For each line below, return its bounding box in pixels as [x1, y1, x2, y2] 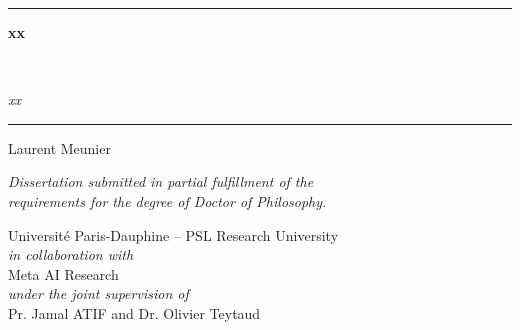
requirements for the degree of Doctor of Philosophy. [8, 190, 327, 211]
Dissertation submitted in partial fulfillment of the [8, 171, 314, 192]
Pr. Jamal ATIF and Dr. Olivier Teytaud [8, 302, 261, 323]
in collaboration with [8, 244, 134, 265]
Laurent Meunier [8, 137, 111, 158]
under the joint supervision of [8, 283, 189, 304]
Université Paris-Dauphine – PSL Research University [8, 224, 339, 245]
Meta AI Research [8, 263, 119, 284]
